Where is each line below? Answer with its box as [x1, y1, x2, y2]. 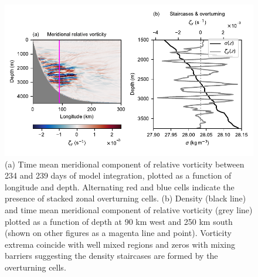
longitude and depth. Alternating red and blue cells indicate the [5, 180, 235, 193]
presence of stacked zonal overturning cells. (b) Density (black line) [5, 192, 246, 204]
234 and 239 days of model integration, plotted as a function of [5, 169, 232, 182]
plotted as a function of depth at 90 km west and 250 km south [5, 215, 233, 227]
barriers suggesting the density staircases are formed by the [5, 249, 218, 262]
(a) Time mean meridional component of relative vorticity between [5, 158, 245, 170]
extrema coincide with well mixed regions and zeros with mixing [5, 238, 236, 250]
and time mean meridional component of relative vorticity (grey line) [5, 203, 253, 216]
